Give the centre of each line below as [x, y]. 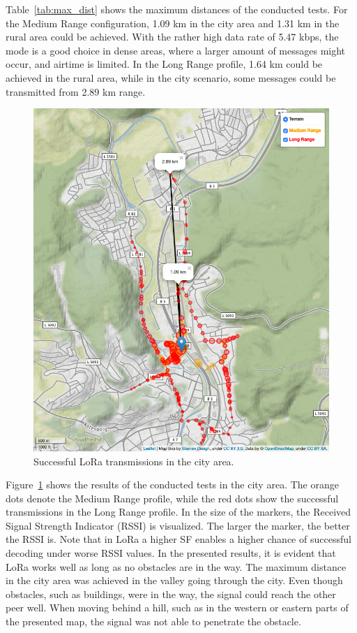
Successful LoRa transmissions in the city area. [134, 461]
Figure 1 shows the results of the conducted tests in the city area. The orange [172, 485]
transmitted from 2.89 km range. [76, 91]
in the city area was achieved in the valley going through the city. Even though [174, 580]
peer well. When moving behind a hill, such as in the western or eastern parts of [177, 607]
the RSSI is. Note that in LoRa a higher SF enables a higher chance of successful [178, 539]
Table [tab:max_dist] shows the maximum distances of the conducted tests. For [177, 9]
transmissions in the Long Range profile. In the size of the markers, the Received [178, 512]
